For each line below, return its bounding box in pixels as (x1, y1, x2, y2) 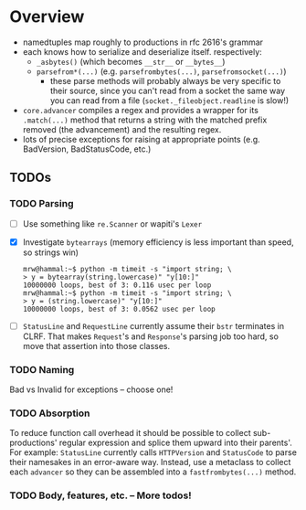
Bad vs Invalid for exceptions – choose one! (9, 384, 174, 395)
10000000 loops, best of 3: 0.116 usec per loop (22, 281, 212, 290)
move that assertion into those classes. (22, 340, 171, 351)
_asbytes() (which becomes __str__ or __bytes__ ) (36, 56, 226, 67)
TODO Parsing (9, 197, 74, 210)
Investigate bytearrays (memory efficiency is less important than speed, (22, 236, 294, 248)
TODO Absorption (9, 407, 90, 420)
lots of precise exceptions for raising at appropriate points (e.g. (22, 133, 260, 144)
